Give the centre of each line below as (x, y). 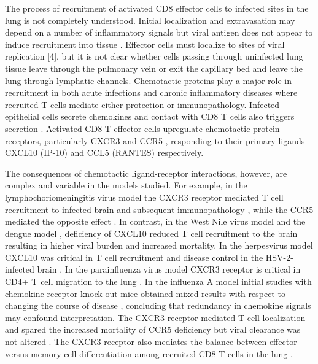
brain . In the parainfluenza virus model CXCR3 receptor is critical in (169, 269)
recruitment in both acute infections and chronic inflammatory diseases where (151, 92)
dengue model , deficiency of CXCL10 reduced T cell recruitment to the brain (151, 233)
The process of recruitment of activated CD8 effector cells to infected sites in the (157, 8)
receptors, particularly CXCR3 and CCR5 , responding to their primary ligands (155, 140)
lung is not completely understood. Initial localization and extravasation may (150, 20)
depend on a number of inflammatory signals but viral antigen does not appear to (159, 32)
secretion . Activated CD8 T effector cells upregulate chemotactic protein (142, 128)
